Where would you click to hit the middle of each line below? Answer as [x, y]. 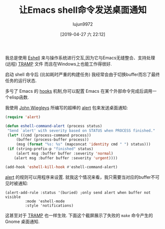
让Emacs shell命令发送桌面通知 [83, 10]
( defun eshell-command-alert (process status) [54, 126]
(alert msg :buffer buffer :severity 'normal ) [65, 153]
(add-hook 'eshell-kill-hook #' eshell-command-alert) [62, 167]
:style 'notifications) [49, 205]
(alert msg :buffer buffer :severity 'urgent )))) [66, 158]
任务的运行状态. [21, 80]
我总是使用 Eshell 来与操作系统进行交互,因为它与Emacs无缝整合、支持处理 [80, 58]
